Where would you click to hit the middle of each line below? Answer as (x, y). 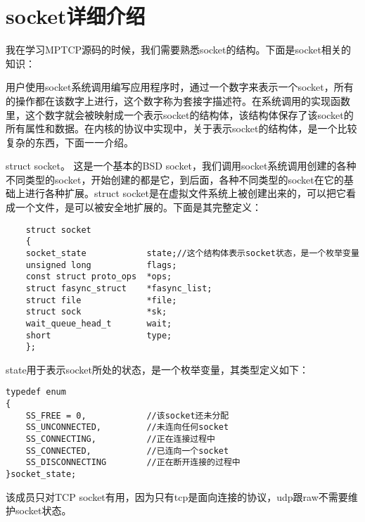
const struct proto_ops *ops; (99, 277)
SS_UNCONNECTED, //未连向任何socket (127, 427)
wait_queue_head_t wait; (99, 323)
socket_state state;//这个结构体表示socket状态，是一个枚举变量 (192, 253)
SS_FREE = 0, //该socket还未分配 (127, 415)
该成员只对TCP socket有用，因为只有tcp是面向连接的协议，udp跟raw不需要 (177, 496)
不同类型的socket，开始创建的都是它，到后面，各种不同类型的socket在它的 (175, 179)
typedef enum (36, 392)
